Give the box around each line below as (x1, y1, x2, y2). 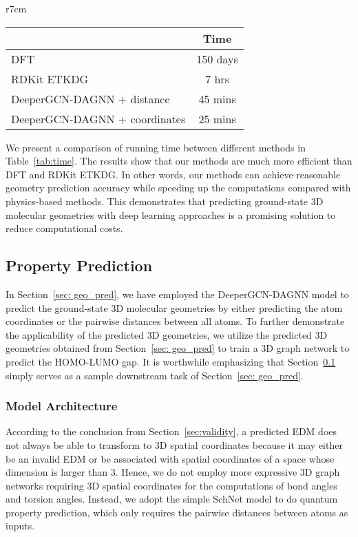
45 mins (198, 90, 236, 107)
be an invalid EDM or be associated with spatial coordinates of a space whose (6, 451, 335, 465)
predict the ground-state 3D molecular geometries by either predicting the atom (6, 300, 343, 315)
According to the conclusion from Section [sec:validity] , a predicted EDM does (6, 424, 337, 439)
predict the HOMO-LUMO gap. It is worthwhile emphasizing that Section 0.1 (6, 354, 336, 368)
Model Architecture (6, 397, 118, 414)
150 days (196, 50, 238, 67)
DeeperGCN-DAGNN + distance (11, 90, 170, 107)
